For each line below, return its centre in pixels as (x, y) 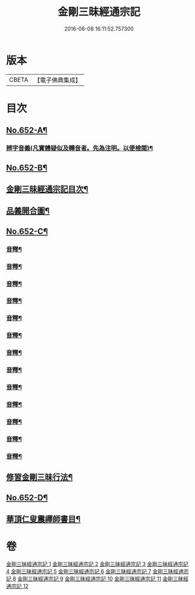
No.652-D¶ (27, 498)
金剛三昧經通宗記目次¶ (47, 189)
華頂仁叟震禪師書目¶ (43, 519)
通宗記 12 (17, 586)
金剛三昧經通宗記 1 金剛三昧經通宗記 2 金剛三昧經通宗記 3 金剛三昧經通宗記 (97, 564)
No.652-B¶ (27, 167)
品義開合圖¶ (28, 211)
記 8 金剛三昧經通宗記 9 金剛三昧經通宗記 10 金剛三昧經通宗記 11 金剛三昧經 (97, 579)
